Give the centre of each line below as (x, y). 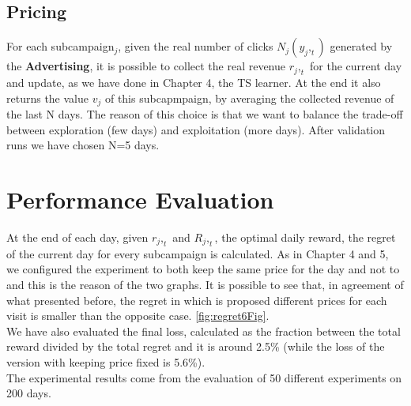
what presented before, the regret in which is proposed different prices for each (197, 300)
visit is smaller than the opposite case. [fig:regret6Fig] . (138, 316)
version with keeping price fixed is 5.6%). (106, 361)
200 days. (29, 393)
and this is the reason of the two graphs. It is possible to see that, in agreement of (205, 284)
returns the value (47, 98)
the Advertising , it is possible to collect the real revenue (146, 66)
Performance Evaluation (140, 199)
